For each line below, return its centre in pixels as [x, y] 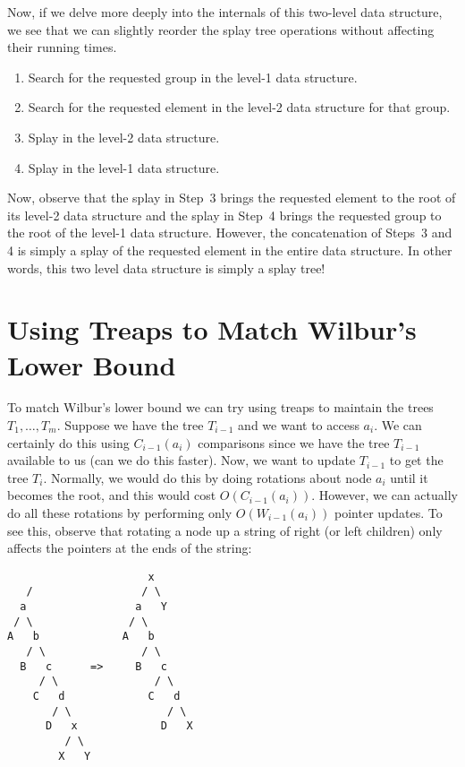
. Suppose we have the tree [130, 425]
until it [409, 477]
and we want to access [299, 425]
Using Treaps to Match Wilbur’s [212, 329]
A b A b [81, 637]
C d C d [106, 697]
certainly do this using [68, 442]
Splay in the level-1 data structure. [124, 167]
